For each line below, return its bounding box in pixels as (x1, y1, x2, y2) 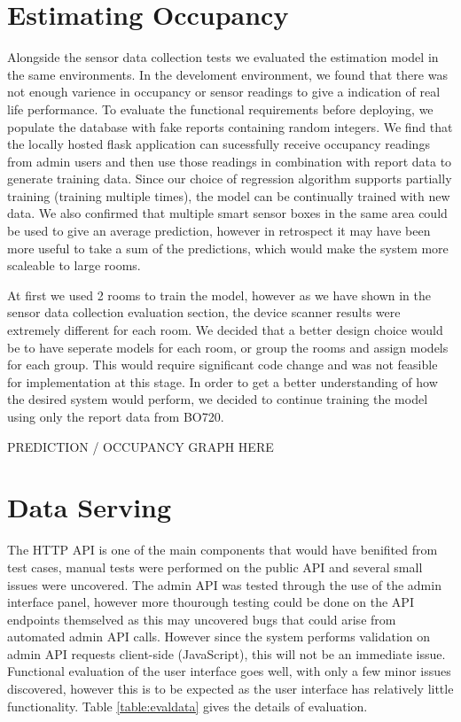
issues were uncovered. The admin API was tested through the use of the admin (7, 575, 441, 594)
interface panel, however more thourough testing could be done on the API (7, 593, 414, 611)
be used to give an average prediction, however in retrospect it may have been (7, 221, 431, 240)
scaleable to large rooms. (7, 256, 141, 275)
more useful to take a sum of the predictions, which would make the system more (7, 238, 449, 257)
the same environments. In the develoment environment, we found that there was (7, 65, 448, 83)
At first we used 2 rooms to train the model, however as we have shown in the (7, 285, 432, 304)
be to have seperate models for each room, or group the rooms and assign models (7, 338, 449, 356)
